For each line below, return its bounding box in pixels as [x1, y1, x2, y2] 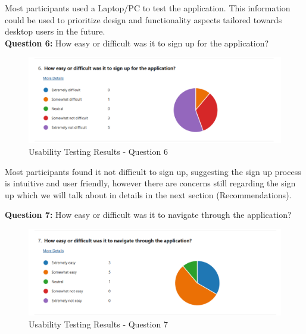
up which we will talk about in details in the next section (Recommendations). [5, 188, 292, 201]
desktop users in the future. [5, 25, 105, 38]
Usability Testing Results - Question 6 [29, 145, 168, 158]
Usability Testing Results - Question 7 [29, 317, 168, 330]
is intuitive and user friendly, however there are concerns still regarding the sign [5, 177, 296, 189]
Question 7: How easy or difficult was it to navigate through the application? [5, 208, 292, 221]
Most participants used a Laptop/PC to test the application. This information [5, 2, 291, 14]
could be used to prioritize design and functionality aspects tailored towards [5, 13, 282, 26]
